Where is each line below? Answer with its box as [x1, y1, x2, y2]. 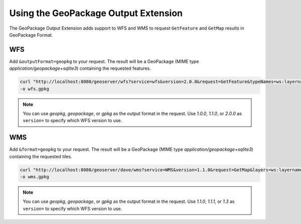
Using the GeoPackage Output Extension [9, 8, 183, 19]
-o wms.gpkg [20, 174, 50, 180]
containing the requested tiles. [9, 153, 72, 159]
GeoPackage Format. [9, 32, 53, 38]
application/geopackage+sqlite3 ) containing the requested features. [9, 65, 152, 71]
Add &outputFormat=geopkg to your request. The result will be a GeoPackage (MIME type [9, 58, 199, 64]
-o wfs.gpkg [20, 86, 50, 91]
